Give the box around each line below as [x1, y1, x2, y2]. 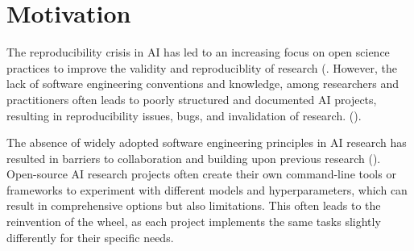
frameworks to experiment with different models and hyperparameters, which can [6, 181, 408, 198]
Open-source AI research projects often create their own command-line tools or [6, 165, 396, 182]
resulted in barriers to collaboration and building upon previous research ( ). [6, 149, 381, 166]
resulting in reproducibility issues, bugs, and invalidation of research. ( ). [6, 107, 362, 123]
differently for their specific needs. [6, 228, 174, 245]
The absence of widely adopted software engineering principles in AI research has [6, 134, 407, 151]
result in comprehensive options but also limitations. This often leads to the [6, 197, 381, 214]
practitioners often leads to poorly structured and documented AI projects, [6, 90, 377, 107]
